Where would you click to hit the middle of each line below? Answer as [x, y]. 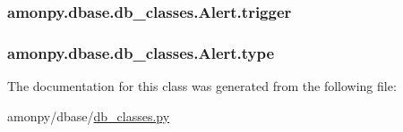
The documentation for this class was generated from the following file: [202, 86]
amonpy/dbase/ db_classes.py [89, 115]
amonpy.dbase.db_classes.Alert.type [141, 52]
